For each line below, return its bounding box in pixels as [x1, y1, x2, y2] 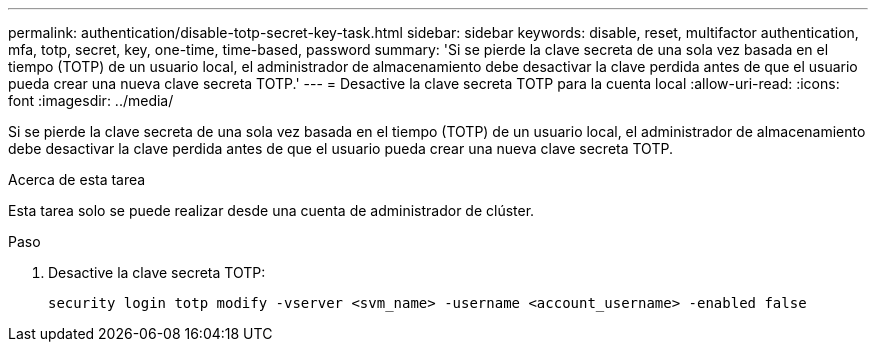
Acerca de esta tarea [8, 171, 146, 188]
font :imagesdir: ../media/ [8, 92, 174, 109]
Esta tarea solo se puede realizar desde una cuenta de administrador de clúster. [8, 202, 535, 219]
